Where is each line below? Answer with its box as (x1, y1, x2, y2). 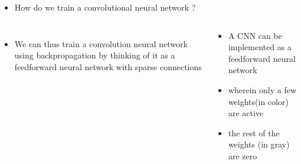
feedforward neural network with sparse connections (14, 60, 202, 73)
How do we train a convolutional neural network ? (14, 1, 196, 13)
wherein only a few (228, 83, 297, 96)
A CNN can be (228, 29, 282, 41)
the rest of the (228, 126, 280, 139)
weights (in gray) (228, 138, 290, 150)
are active (228, 107, 264, 119)
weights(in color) (228, 95, 289, 107)
